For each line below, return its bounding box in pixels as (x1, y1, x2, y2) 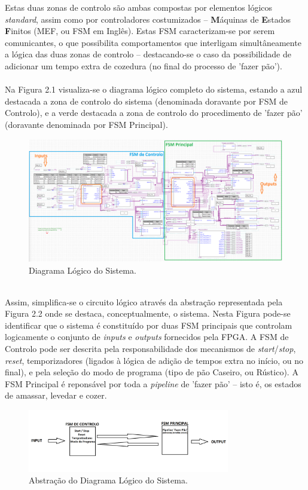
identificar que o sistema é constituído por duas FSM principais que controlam (5, 318, 292, 331)
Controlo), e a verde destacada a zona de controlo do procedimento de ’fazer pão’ (5, 106, 303, 119)
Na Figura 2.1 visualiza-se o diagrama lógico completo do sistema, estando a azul (5, 83, 303, 96)
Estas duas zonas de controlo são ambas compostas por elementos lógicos (5, 1, 273, 13)
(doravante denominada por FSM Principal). (5, 118, 168, 130)
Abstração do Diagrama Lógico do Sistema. (29, 474, 188, 486)
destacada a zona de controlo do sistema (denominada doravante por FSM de (5, 94, 288, 107)
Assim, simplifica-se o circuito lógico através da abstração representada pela (5, 295, 283, 308)
